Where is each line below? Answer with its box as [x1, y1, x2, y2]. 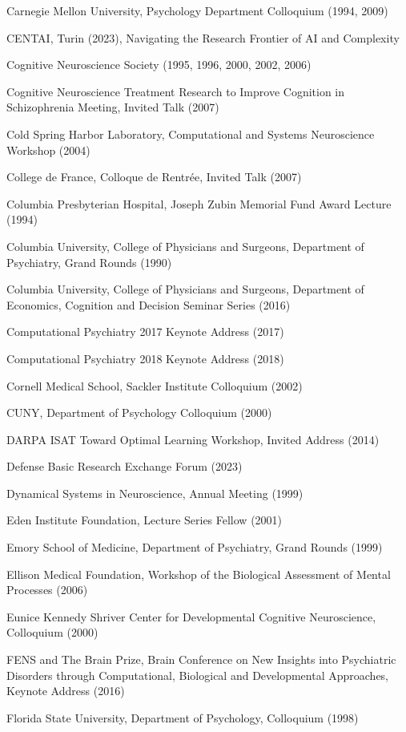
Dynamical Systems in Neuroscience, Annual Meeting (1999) [6, 484, 303, 501]
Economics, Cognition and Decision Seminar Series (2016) [6, 296, 291, 313]
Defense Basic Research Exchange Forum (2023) [6, 458, 243, 475]
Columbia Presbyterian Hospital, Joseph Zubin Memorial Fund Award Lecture [6, 195, 392, 212]
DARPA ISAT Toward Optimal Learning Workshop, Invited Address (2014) [6, 431, 380, 447]
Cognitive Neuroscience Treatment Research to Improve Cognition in [6, 83, 345, 99]
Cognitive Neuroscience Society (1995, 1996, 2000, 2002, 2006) [6, 56, 312, 73]
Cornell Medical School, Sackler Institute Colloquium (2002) [6, 377, 303, 394]
